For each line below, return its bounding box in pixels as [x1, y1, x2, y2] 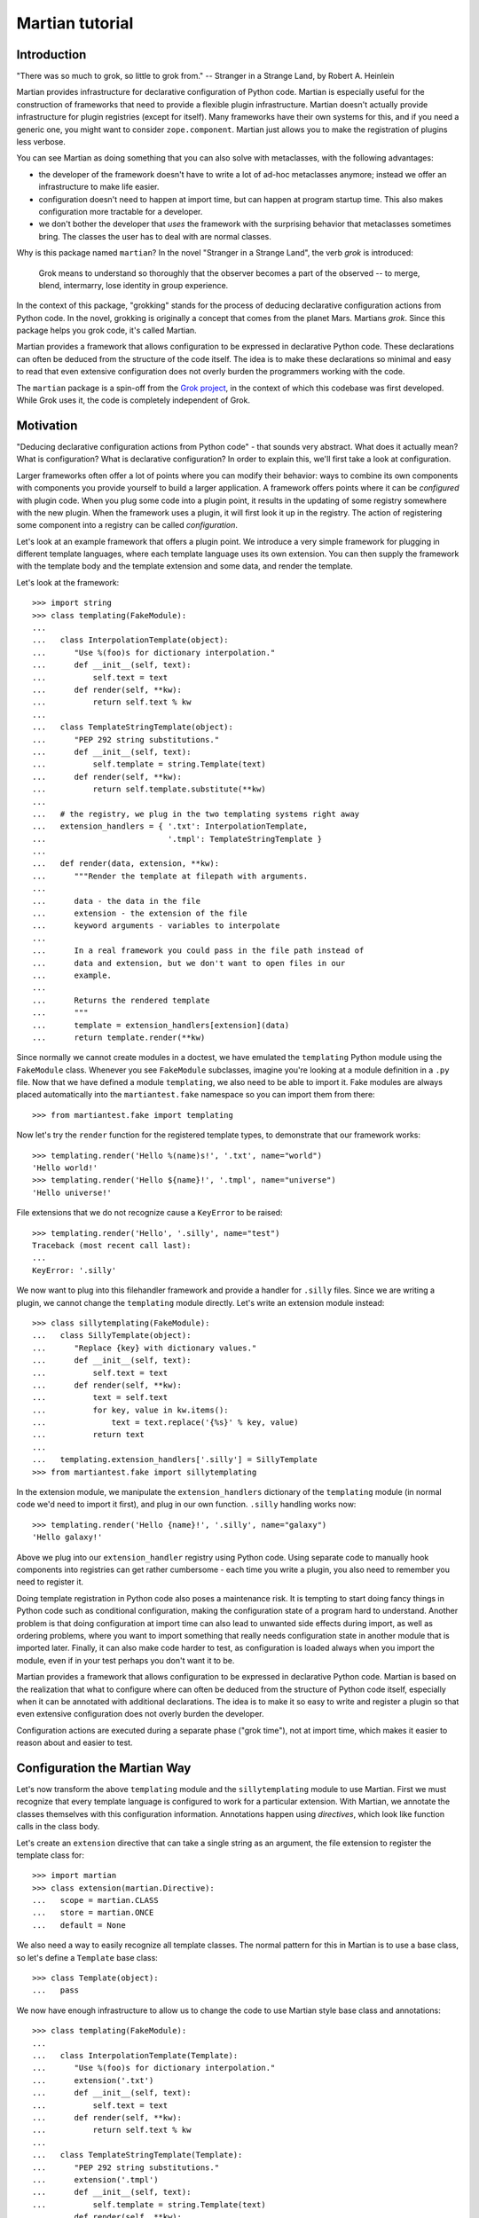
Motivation [16, 418, 78, 433]
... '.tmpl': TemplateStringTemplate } [32, 834, 323, 844]
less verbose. [16, 137, 67, 147]
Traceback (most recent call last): [32, 1240, 192, 1250]
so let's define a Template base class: [16, 1952, 159, 1962]
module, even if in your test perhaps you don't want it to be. [16, 1655, 235, 1665]
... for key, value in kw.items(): [32, 1404, 230, 1415]
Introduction [16, 47, 87, 62]
